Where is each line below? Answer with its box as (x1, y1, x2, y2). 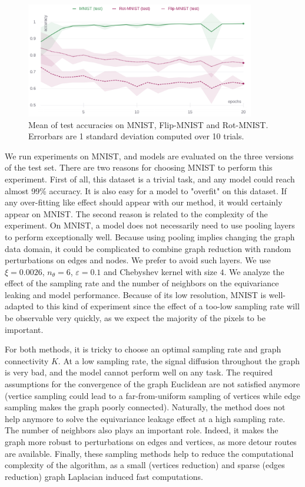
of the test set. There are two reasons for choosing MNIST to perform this (5, 161, 273, 174)
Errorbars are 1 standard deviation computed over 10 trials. (28, 130, 244, 142)
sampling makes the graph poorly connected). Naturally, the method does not (5, 401, 286, 413)
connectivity (5, 354, 49, 367)
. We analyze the (224, 265, 284, 277)
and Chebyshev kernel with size (104, 265, 217, 277)
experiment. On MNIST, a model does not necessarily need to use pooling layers (5, 219, 295, 231)
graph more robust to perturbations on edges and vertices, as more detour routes (5, 436, 297, 447)
